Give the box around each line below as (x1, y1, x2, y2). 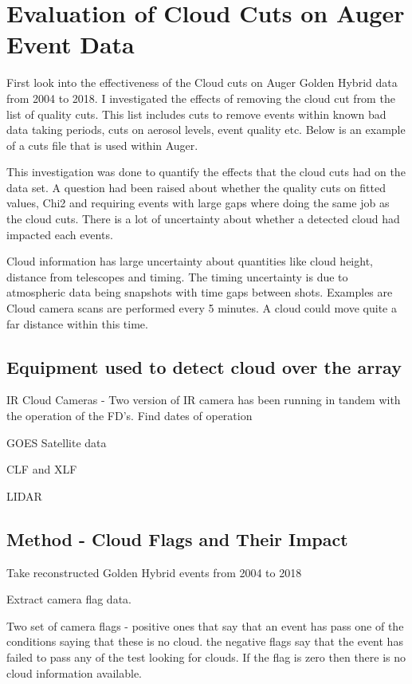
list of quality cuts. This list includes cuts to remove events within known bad (6, 105, 386, 122)
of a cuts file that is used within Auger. (6, 136, 198, 153)
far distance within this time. (6, 315, 148, 332)
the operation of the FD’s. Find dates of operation (6, 407, 253, 424)
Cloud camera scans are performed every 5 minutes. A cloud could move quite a (6, 300, 397, 316)
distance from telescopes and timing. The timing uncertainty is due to (6, 268, 348, 285)
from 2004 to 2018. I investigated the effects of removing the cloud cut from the (6, 89, 395, 106)
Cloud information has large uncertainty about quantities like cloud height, (6, 253, 373, 269)
